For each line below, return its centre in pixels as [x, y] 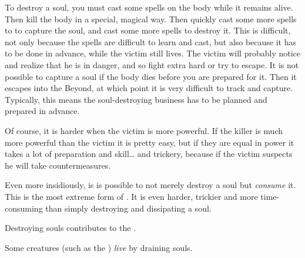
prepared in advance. [42, 111]
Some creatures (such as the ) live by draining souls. [99, 247]
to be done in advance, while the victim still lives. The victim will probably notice [153, 53]
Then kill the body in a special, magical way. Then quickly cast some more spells [151, 19]
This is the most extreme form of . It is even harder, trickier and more [131, 196]
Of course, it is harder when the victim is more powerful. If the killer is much [144, 130]
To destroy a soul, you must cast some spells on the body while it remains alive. [149, 7]
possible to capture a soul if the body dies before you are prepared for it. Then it [151, 76]
